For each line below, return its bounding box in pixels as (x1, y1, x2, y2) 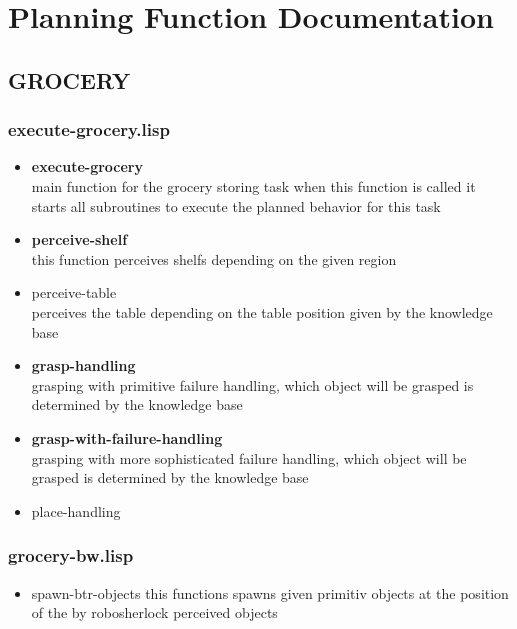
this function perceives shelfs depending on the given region (31, 248, 397, 269)
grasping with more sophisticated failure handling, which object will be (31, 447, 467, 468)
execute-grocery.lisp (8, 117, 170, 142)
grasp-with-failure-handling (31, 427, 223, 448)
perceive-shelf (31, 229, 128, 250)
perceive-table (31, 282, 117, 303)
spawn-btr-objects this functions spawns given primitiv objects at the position (31, 582, 509, 603)
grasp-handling (31, 355, 136, 376)
